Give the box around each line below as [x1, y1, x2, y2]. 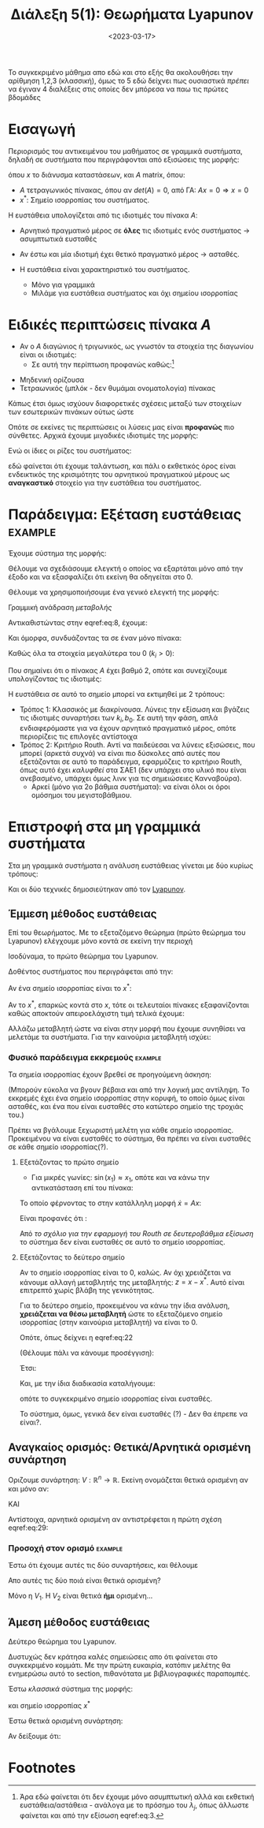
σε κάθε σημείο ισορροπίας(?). [8, 1142, 108, 1152]
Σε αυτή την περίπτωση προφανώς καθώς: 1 [31, 359, 174, 370]
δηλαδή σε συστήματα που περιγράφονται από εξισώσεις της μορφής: [8, 155, 240, 164]
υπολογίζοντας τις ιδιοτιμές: [8, 674, 102, 683]
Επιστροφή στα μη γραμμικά [8, 817, 201, 836]
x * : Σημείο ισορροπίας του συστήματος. [19, 193, 150, 204]
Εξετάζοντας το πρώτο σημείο [19, 1157, 119, 1167]
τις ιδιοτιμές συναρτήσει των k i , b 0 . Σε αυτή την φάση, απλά [19, 713, 218, 724]
